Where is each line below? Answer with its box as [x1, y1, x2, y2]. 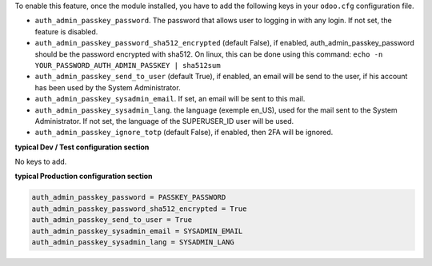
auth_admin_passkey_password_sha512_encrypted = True [31, 204, 247, 213]
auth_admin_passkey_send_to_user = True [31, 216, 192, 224]
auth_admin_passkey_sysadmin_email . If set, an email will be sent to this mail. [34, 94, 306, 104]
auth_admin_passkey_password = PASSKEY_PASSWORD [31, 193, 226, 202]
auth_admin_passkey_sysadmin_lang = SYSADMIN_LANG [31, 238, 235, 247]
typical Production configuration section [14, 172, 153, 181]
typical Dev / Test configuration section [14, 142, 150, 152]
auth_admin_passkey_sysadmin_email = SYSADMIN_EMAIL [31, 226, 243, 236]
